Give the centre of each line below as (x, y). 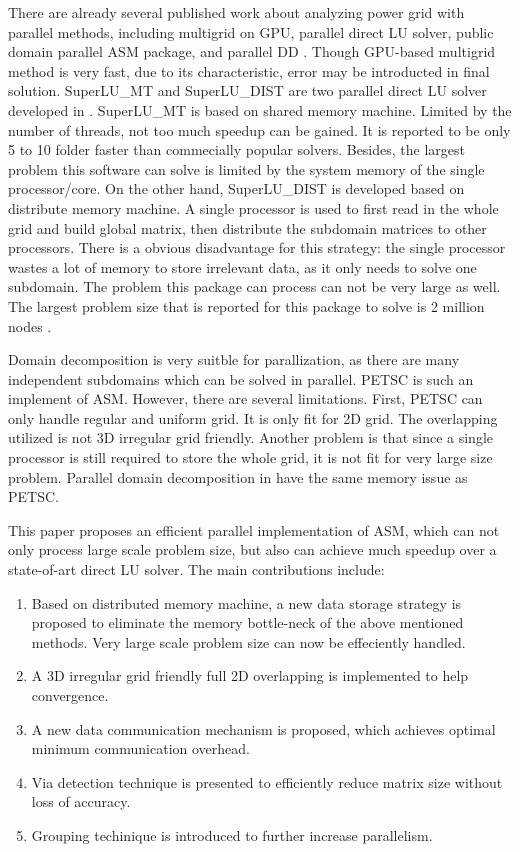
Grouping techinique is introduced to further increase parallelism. (232, 834)
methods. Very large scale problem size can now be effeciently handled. (248, 641)
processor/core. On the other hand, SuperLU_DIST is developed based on (236, 188)
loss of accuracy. (81, 801)
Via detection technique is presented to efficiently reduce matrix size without (267, 781)
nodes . (30, 325)
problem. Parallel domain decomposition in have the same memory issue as (238, 476)
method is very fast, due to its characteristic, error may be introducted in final (249, 70)
